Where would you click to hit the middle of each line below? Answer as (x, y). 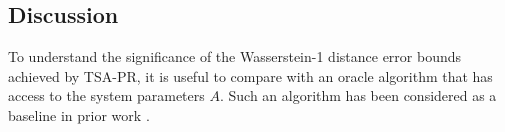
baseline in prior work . (79, 114)
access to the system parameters (106, 95)
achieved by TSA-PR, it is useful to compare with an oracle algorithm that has (250, 75)
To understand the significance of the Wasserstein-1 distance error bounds (235, 56)
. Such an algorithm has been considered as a (358, 95)
